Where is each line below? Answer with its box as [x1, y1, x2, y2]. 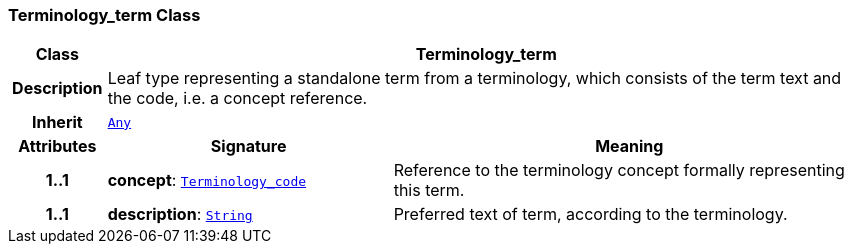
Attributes [18, 136, 97, 157]
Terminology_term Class [8, 5, 201, 25]
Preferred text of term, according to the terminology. [393, 204, 788, 225]
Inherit [31, 112, 83, 133]
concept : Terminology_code [107, 170, 307, 191]
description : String [107, 204, 253, 225]
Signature [210, 136, 287, 157]
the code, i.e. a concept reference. [107, 88, 368, 109]
